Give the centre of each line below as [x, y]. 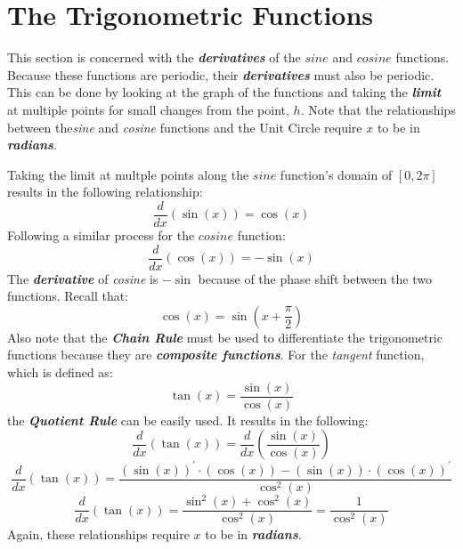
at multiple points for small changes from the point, [148, 109]
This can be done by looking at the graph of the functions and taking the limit [224, 92]
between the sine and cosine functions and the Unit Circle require [185, 127]
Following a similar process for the [101, 234]
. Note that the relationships [378, 109]
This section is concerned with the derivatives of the [154, 57]
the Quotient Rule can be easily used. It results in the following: [188, 420]
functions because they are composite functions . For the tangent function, [216, 355]
